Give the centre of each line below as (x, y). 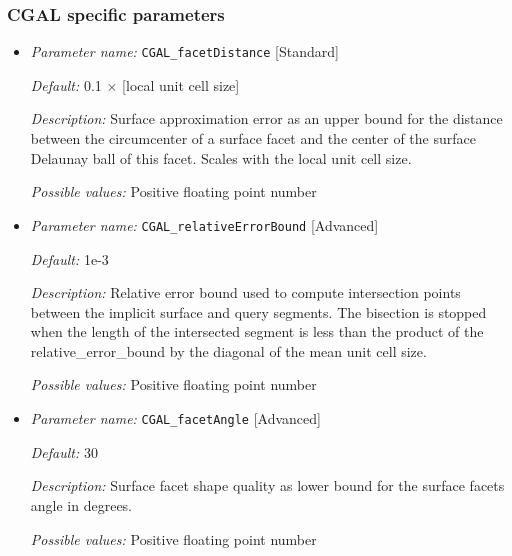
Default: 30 (64, 451)
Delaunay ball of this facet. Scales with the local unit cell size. (221, 157)
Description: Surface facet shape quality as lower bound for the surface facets (267, 485)
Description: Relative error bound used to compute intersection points (245, 292)
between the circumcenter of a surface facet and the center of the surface (253, 138)
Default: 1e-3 (69, 258)
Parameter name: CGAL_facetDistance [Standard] (184, 51)
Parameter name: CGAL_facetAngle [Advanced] (175, 418)
